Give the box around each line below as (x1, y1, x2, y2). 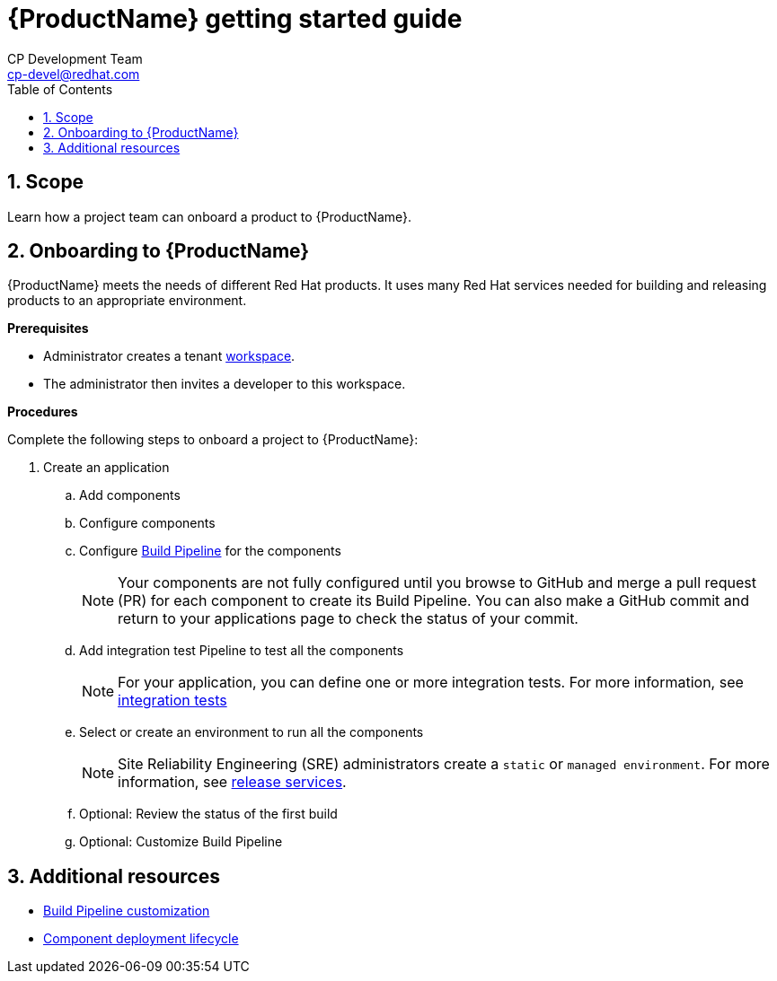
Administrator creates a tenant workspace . (43, 348, 296, 364)
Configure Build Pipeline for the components (79, 543, 341, 559)
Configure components (79, 515, 216, 531)
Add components (79, 487, 181, 504)
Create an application (43, 460, 170, 476)
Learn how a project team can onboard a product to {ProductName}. (7, 208, 412, 224)
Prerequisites (7, 320, 89, 337)
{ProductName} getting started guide (7, 4, 463, 34)
